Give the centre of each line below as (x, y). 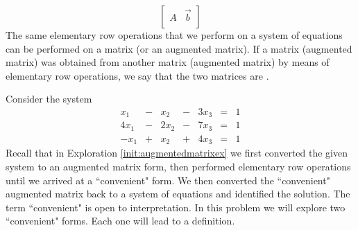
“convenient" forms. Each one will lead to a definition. (120, 221)
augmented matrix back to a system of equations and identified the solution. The (178, 194)
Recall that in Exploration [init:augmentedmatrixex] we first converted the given (177, 153)
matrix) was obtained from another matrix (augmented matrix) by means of (168, 62)
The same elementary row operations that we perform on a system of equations (174, 35)
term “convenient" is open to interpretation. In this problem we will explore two (176, 207)
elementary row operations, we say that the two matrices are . (137, 75)
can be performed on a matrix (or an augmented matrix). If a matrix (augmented (179, 48)
